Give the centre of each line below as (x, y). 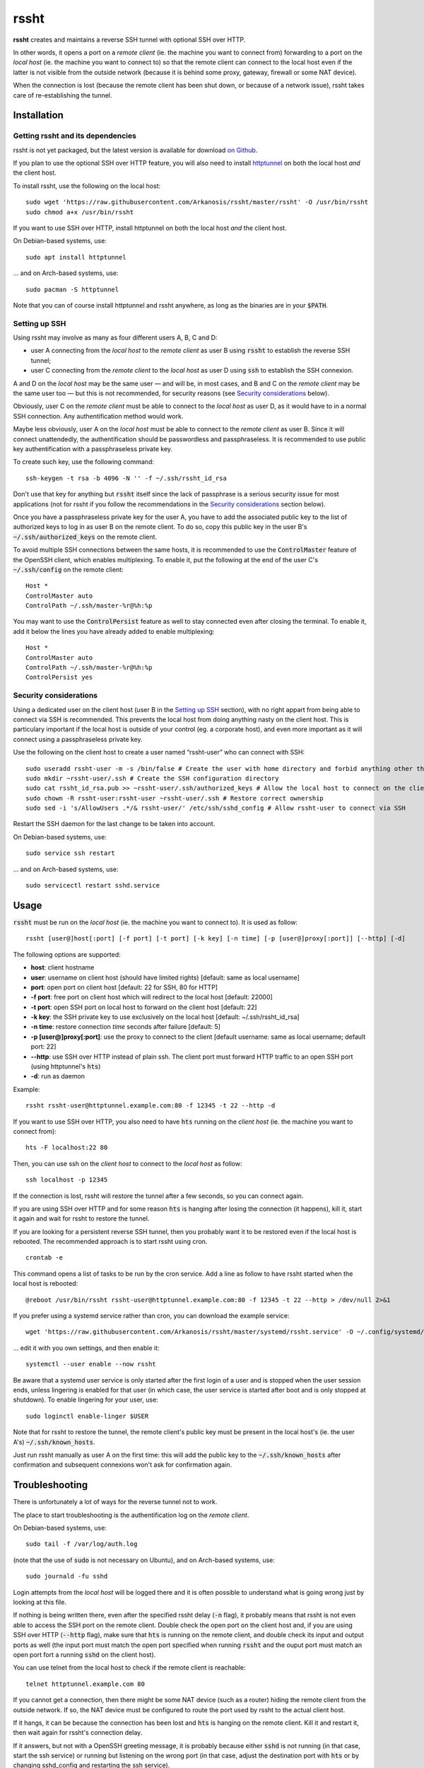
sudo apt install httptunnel (76, 257)
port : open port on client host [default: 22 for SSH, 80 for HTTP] (124, 987)
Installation (38, 116)
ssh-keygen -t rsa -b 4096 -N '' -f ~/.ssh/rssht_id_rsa (126, 478)
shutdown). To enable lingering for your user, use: (86, 1400)
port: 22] (43, 1047)
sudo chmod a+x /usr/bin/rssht (80, 212)
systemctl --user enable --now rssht (91, 1364)
